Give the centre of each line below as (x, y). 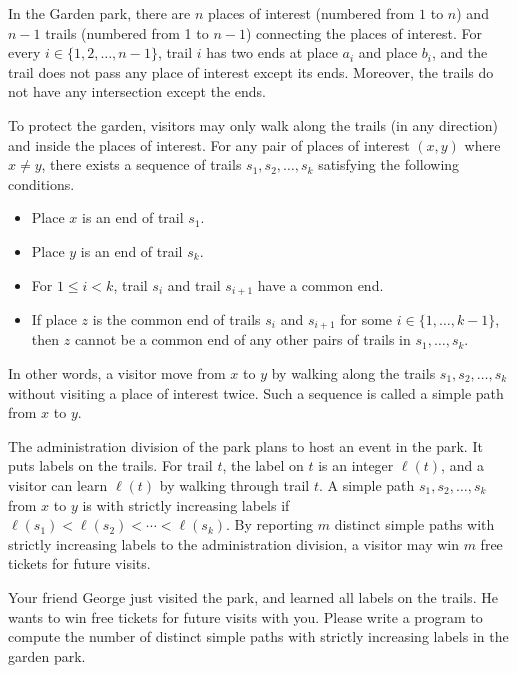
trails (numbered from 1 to (127, 32)
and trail (194, 284)
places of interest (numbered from (311, 13)
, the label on (263, 465)
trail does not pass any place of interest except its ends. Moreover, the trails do (251, 71)
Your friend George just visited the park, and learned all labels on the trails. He (253, 596)
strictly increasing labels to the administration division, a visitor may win (233, 543)
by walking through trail (234, 485)
